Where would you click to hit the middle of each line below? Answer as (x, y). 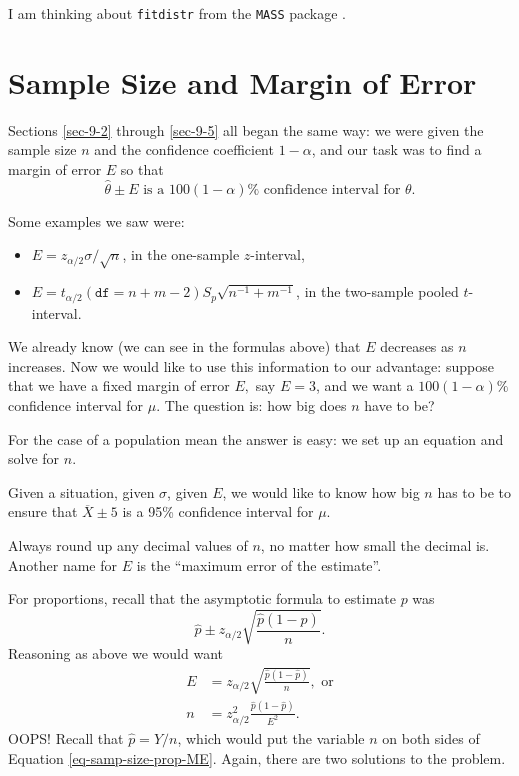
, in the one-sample (181, 254)
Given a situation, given (81, 491)
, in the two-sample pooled (377, 291)
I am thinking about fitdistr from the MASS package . (177, 13)
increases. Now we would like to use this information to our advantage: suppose (251, 365)
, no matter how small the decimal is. (375, 544)
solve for (34, 458)
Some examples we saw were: (96, 220)
